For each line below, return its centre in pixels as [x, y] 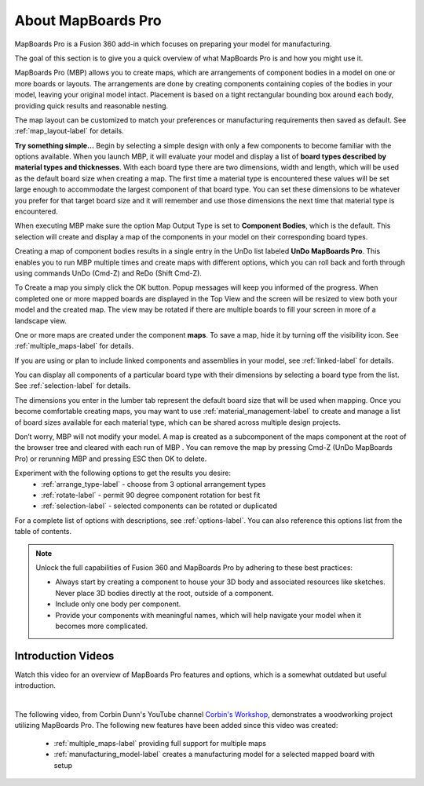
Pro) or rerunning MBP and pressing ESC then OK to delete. [111, 459]
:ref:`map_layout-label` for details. [69, 131]
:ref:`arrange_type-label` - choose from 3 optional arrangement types [154, 484]
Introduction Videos [64, 656]
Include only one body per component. [118, 604]
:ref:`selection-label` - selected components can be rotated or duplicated [159, 506]
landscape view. [40, 320]
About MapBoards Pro [88, 20]
